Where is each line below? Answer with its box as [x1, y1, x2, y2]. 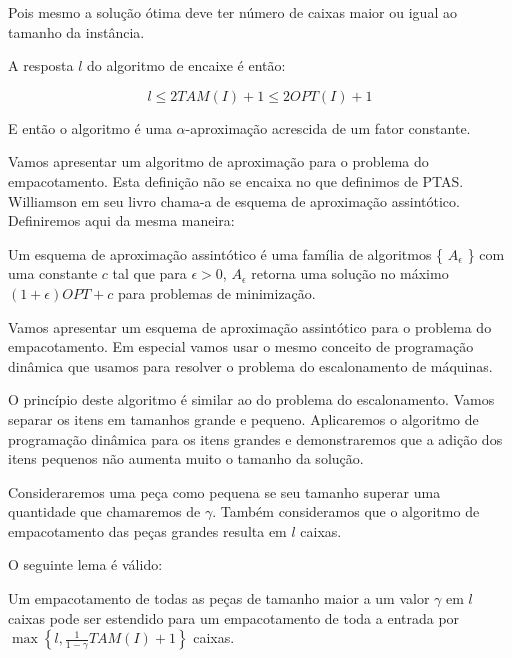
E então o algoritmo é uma [8, 117, 172, 138]
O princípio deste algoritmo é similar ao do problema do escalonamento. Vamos [8, 389, 495, 410]
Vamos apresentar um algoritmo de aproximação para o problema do [8, 151, 429, 172]
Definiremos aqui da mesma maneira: [8, 210, 235, 231]
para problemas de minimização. [118, 282, 316, 303]
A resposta [8, 55, 74, 76]
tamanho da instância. [8, 21, 145, 42]
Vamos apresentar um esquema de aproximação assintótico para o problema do [8, 316, 492, 337]
